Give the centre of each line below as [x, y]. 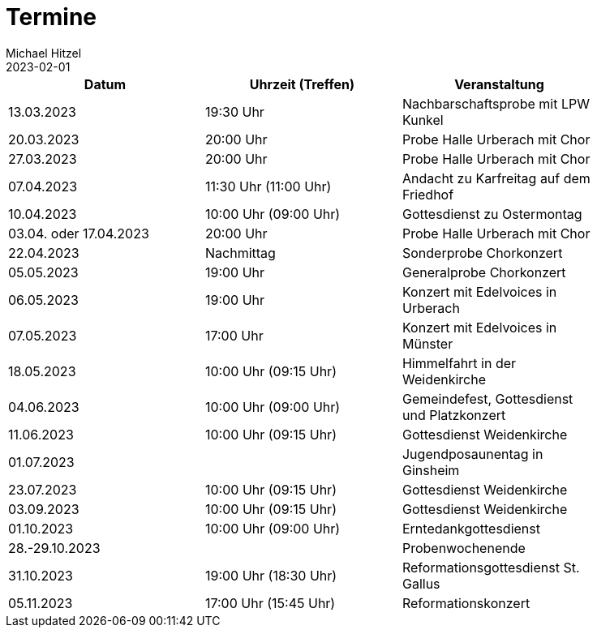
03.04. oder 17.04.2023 [79, 233]
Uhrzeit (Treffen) [302, 84]
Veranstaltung [499, 84]
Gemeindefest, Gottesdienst [487, 398]
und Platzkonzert [454, 415]
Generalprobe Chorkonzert [484, 272]
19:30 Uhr [234, 111]
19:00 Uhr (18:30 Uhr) [271, 575]
